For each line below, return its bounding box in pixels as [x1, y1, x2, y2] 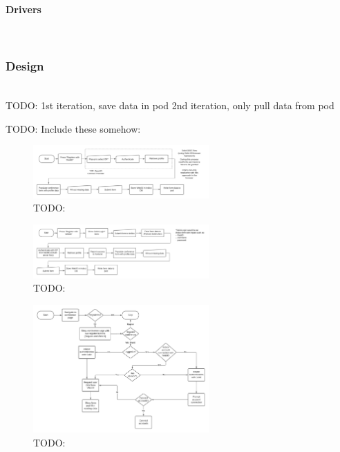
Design [6, 57, 44, 75]
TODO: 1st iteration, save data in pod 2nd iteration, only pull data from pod [6, 98, 334, 113]
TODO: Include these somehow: [6, 121, 141, 135]
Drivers [6, 1, 41, 16]
